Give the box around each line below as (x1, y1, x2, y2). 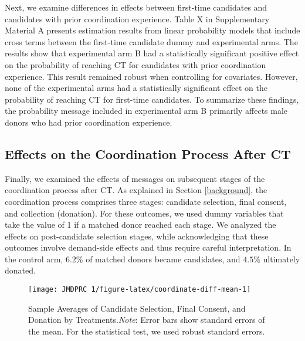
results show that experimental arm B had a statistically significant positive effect (5, 47, 299, 59)
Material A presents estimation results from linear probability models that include (5, 24, 300, 36)
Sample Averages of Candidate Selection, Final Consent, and (28, 302, 246, 314)
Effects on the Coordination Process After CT (5, 144, 291, 163)
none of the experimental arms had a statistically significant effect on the (5, 82, 267, 94)
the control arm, (5, 252, 63, 265)
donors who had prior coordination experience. (5, 116, 172, 128)
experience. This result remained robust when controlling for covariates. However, (5, 70, 298, 82)
